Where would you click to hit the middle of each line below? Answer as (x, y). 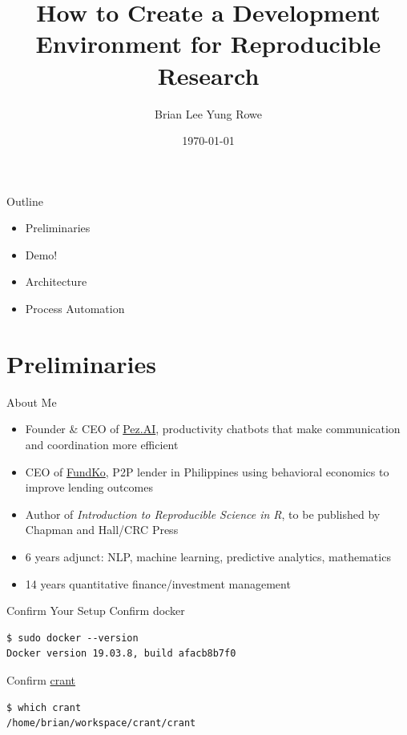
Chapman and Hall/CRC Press (102, 530)
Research (208, 75)
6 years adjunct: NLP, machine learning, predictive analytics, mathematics (208, 556)
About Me (32, 402)
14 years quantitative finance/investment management (158, 583)
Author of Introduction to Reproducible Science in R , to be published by (203, 514)
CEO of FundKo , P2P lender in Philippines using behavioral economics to (207, 471)
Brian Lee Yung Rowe (208, 113)
